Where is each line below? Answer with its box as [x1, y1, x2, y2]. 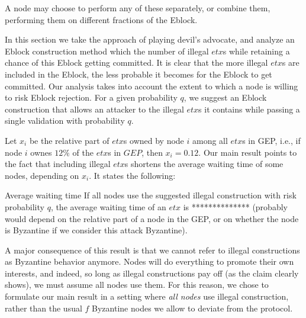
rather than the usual [5, 301, 82, 314]
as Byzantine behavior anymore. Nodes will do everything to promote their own [5, 255, 294, 268]
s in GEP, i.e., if [242, 134, 301, 146]
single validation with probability [5, 114, 125, 127]
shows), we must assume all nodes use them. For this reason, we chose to [5, 278, 269, 291]
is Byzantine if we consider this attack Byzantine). [5, 224, 188, 236]
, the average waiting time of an [50, 200, 166, 213]
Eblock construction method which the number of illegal [5, 44, 209, 57]
